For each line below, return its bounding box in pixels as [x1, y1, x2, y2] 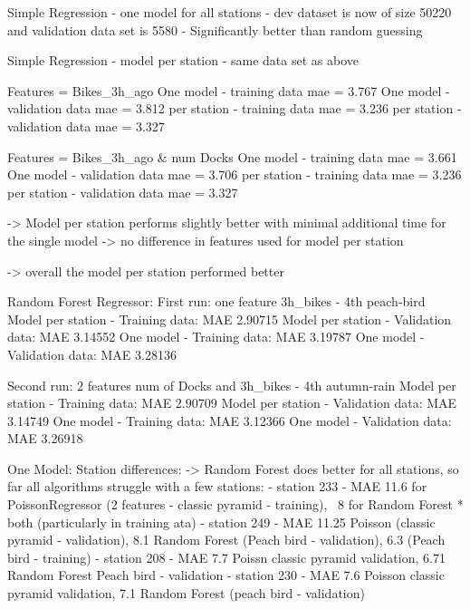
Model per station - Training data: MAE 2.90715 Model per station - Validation [7, 309, 452, 328]
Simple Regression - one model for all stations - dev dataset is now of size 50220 [7, 3, 452, 21]
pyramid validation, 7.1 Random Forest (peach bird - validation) [7, 584, 365, 603]
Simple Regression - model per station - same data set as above [7, 51, 359, 70]
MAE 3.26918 [7, 429, 83, 448]
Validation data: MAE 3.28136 [7, 344, 177, 363]
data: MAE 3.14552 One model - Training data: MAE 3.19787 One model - [7, 327, 425, 346]
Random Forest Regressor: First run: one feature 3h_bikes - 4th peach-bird [7, 292, 426, 311]
